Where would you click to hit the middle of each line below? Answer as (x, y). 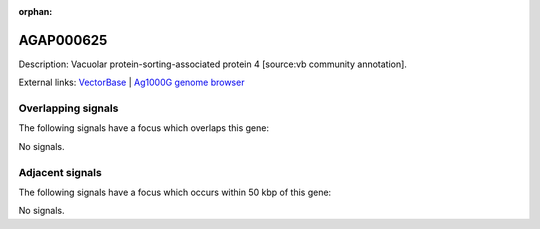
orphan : (35, 11)
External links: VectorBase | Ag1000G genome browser (131, 82)
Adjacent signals (60, 172)
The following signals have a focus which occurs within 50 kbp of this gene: (175, 192)
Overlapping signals (68, 108)
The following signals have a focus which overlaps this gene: (144, 128)
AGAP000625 (63, 40)
